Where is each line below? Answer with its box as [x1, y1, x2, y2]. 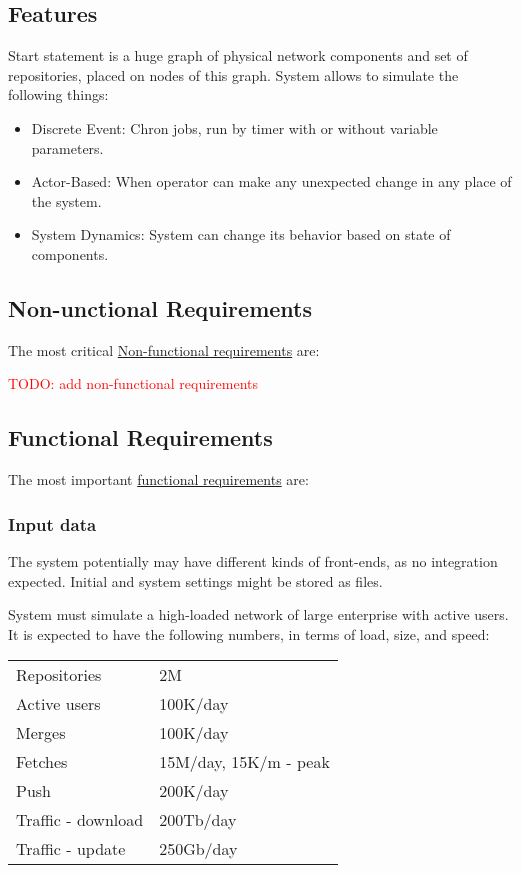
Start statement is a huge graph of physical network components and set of [8, 45, 468, 66]
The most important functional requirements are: [8, 469, 309, 490]
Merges [16, 721, 66, 745]
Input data [8, 511, 97, 536]
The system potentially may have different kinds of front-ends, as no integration [8, 550, 498, 571]
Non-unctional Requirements [8, 292, 312, 323]
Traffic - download [16, 808, 144, 832]
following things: [8, 84, 109, 105]
